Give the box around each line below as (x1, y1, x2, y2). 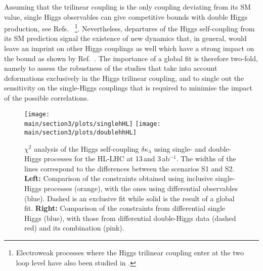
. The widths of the (176, 153, 236, 164)
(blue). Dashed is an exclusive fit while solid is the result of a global (24, 193, 235, 203)
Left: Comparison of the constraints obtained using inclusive (24, 173, 213, 184)
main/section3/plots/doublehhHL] (24, 128, 137, 136)
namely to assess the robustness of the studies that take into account (4, 63, 217, 73)
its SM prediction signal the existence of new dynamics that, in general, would (4, 33, 247, 43)
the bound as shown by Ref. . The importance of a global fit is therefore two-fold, (4, 53, 258, 63)
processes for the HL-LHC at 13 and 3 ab (43, 153, 170, 164)
